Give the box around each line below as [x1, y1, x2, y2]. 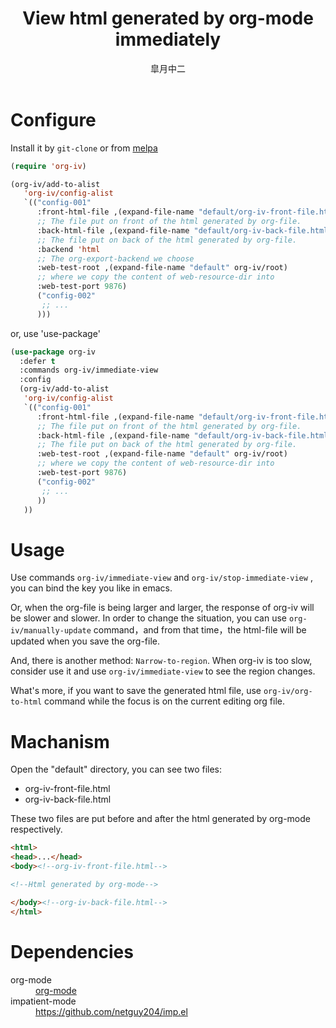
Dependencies [10, 940, 134, 963]
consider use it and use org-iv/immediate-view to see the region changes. [10, 665, 316, 677]
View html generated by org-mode [22, 7, 314, 30]
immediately [114, 28, 222, 51]
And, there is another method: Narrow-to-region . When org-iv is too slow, [10, 655, 313, 667]
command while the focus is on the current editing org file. [44, 695, 286, 707]
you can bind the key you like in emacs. [10, 582, 173, 594]
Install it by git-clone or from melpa [10, 142, 158, 154]
